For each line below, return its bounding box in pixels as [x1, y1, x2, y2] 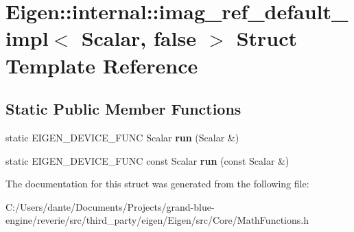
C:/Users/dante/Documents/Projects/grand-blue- [5, 199, 215, 213]
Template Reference [5, 51, 198, 79]
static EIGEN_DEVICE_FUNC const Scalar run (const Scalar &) [5, 153, 290, 167]
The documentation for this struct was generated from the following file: [5, 176, 309, 191]
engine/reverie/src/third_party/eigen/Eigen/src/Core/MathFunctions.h [5, 213, 309, 227]
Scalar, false [81, 24, 196, 52]
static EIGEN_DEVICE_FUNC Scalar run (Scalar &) [5, 130, 239, 144]
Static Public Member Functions [5, 98, 241, 119]
